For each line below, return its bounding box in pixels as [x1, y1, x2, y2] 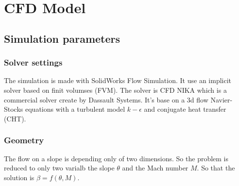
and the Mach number [122, 163, 188, 173]
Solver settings [4, 56, 63, 68]
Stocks [4, 104, 23, 114]
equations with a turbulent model [25, 104, 125, 114]
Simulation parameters [4, 31, 120, 46]
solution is [4, 172, 34, 182]
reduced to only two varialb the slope [4, 163, 115, 173]
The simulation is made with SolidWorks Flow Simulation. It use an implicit [4, 75, 232, 85]
